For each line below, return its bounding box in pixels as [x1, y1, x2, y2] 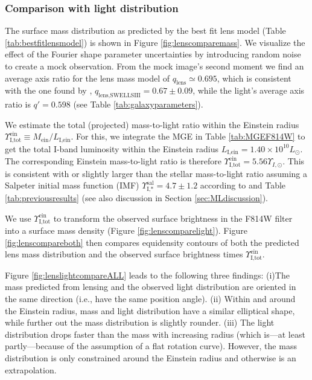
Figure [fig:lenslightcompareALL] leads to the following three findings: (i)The [5, 268, 290, 281]
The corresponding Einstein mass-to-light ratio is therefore [5, 155, 221, 167]
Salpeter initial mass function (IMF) [5, 179, 139, 192]
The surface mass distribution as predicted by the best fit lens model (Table [5, 24, 286, 37]
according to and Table [200, 179, 286, 192]
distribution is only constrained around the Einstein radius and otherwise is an [5, 351, 296, 364]
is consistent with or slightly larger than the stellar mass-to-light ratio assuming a [5, 167, 307, 179]
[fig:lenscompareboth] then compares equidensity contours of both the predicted [5, 236, 299, 248]
